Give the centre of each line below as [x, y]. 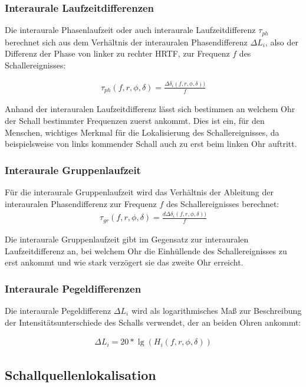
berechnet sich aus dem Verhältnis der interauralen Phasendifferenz [126, 42]
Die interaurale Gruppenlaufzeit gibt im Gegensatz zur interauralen [127, 239]
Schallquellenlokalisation [80, 374]
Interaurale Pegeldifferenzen [73, 288]
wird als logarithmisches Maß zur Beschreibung [216, 310]
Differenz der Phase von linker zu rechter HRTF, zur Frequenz [117, 53]
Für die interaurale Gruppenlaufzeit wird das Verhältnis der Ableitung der [139, 191]
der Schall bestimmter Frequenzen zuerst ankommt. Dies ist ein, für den [135, 120]
